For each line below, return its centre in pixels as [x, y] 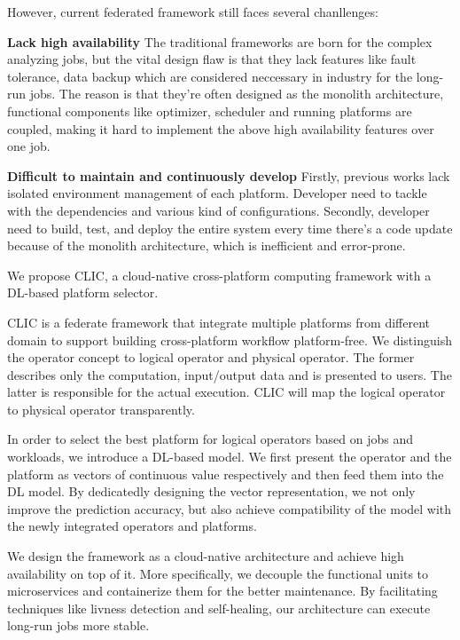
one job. [29, 146]
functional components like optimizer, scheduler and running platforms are [210, 111]
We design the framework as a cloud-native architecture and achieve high [206, 556]
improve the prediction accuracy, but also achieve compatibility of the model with [230, 508]
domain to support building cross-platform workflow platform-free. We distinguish [230, 340]
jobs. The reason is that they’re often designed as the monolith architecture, [237, 94]
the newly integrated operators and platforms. [132, 526]
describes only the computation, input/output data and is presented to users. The [230, 374]
